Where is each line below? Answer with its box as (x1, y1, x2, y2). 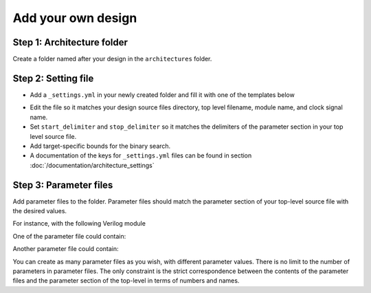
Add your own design (12, 10, 137, 25)
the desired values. (12, 207, 67, 215)
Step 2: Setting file (12, 72, 94, 84)
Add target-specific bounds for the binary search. (30, 142, 171, 150)
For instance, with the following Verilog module (12, 219, 146, 228)
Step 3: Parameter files (12, 179, 113, 191)
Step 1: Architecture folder (12, 36, 128, 48)
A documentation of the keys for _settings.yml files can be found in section (30, 151, 252, 160)
